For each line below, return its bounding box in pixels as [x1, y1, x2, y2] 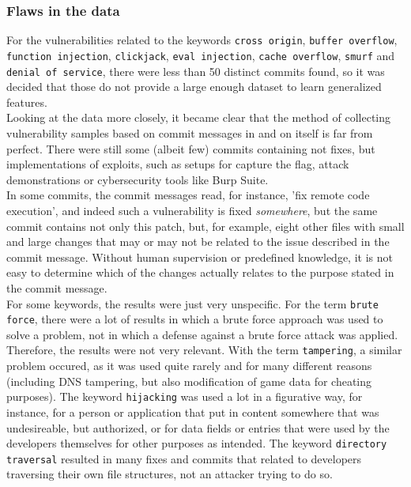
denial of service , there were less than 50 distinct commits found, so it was [6, 62, 385, 79]
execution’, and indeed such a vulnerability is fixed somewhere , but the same [6, 202, 378, 218]
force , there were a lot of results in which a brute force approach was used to [6, 311, 383, 327]
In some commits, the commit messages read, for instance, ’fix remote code [6, 187, 370, 203]
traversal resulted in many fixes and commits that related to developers [6, 450, 362, 466]
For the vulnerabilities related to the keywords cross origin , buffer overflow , [6, 32, 398, 48]
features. [6, 93, 47, 110]
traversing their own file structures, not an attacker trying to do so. [6, 466, 333, 482]
